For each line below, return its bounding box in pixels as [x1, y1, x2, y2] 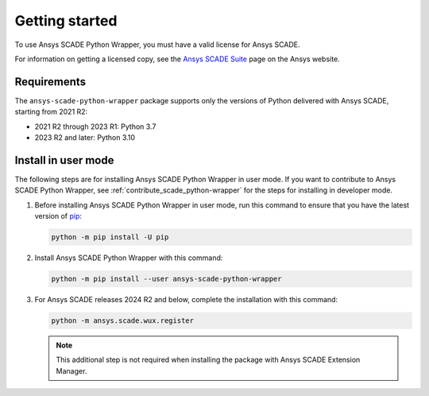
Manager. [56, 366, 87, 375]
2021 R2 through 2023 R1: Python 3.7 [34, 122, 157, 131]
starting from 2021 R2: [14, 107, 88, 117]
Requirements [14, 75, 87, 88]
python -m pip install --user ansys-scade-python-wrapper [51, 274, 282, 284]
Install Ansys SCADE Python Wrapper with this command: [34, 253, 223, 262]
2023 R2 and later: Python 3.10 [34, 133, 135, 142]
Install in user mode [14, 153, 114, 167]
